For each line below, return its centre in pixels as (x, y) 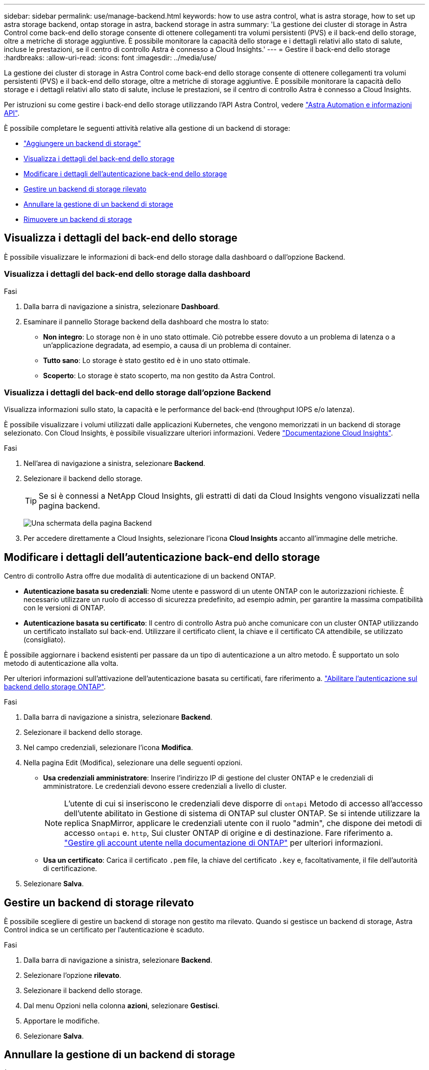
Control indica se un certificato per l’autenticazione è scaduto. (104, 930)
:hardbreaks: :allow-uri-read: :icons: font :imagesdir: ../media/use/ (110, 58)
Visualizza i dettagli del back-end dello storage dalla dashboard (127, 274)
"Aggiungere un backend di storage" (82, 143)
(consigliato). (45, 640)
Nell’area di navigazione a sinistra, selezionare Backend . (115, 463)
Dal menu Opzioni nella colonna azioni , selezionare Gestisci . (122, 1006)
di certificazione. (70, 869)
